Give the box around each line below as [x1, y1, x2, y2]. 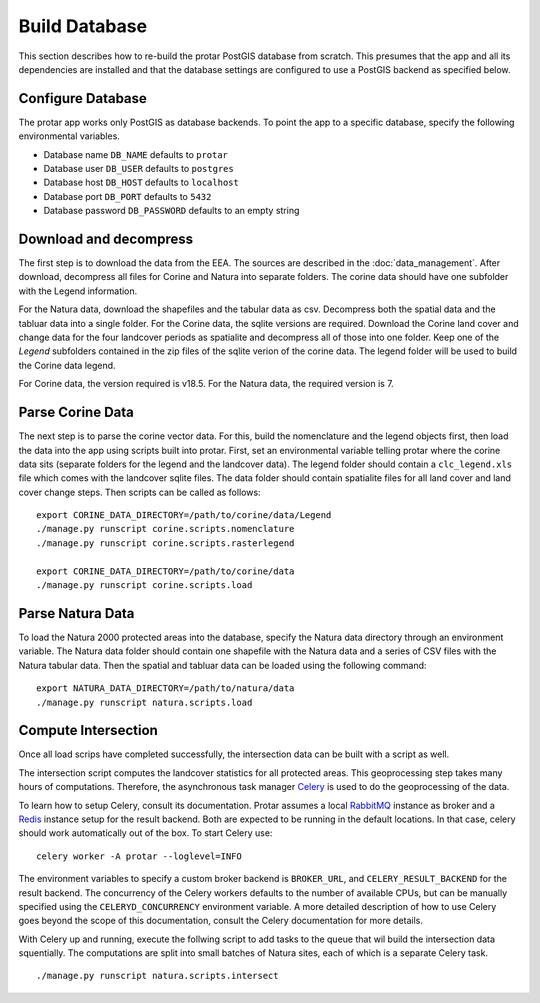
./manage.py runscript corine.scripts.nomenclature [36, 523, 295, 535]
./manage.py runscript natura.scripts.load [36, 696, 253, 708]
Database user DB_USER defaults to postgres [43, 163, 234, 175]
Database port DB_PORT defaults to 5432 [43, 190, 212, 202]
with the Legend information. [18, 285, 138, 297]
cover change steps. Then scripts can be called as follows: [18, 486, 261, 498]
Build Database [18, 15, 148, 37]
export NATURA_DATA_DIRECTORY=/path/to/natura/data [36, 683, 295, 694]
